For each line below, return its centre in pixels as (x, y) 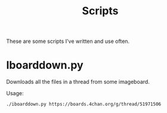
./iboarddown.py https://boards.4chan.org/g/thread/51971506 (84, 104)
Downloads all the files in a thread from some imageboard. (78, 82)
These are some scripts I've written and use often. (68, 41)
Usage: (15, 93)
